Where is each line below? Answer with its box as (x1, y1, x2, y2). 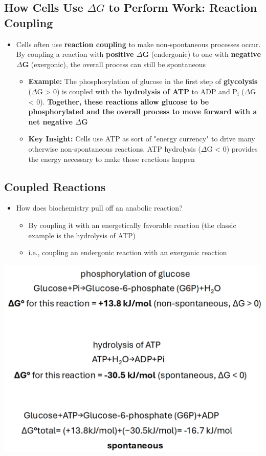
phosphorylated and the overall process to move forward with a (28, 106, 257, 117)
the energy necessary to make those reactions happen (28, 153, 195, 164)
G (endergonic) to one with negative (142, 49, 261, 59)
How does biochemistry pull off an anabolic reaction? (16, 202, 183, 213)
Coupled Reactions (4, 178, 106, 194)
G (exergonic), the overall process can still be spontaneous (22, 58, 206, 69)
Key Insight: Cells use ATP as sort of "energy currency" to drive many (28, 133, 255, 144)
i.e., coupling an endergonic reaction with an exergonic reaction (28, 247, 227, 258)
